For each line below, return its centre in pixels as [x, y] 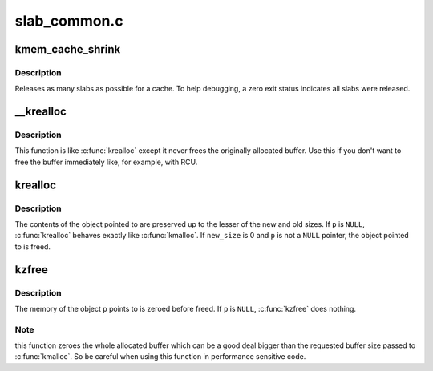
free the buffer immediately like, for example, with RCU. [106, 162]
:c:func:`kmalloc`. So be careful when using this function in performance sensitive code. [160, 357]
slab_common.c [69, 21]
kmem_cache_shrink [68, 49]
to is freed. [33, 246]
